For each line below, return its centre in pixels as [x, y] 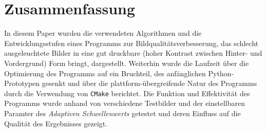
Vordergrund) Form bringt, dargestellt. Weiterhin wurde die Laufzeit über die [127, 63]
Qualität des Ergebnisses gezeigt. [56, 123]
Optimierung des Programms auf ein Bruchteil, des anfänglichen [105, 73]
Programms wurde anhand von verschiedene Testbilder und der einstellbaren [125, 103]
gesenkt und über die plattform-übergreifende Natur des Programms [149, 83]
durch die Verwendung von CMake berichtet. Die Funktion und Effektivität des [127, 93]
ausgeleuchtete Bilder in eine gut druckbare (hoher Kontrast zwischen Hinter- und [133, 53]
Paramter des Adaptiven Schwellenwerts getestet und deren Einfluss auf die [122, 113]
